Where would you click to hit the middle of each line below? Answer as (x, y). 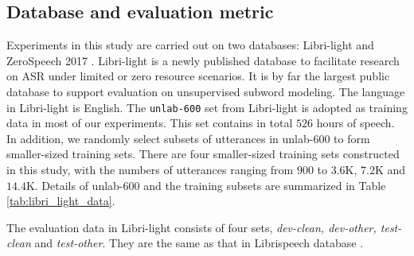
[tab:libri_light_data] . (61, 201)
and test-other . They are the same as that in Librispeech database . (199, 243)
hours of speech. (355, 123)
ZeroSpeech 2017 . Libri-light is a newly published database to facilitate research (203, 60)
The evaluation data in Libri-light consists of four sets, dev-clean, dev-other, (191, 227)
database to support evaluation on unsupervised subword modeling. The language (206, 91)
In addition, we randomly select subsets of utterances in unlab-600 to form (188, 138)
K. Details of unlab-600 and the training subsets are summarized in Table (206, 185)
